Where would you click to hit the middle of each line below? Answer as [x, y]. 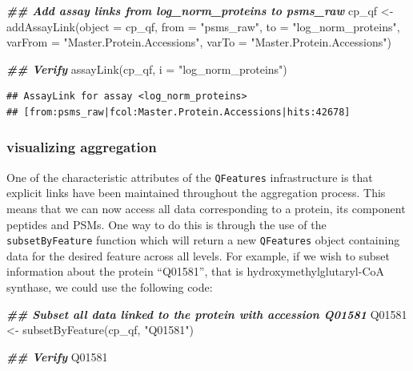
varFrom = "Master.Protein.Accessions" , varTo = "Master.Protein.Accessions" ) [199, 42]
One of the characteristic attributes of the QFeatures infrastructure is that [190, 177]
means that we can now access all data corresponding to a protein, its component [206, 209]
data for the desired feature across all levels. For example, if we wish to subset [198, 255]
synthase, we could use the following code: [110, 287]
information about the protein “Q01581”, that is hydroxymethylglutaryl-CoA [196, 271]
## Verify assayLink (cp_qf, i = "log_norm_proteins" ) [147, 69]
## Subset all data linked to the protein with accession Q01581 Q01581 [207, 314]
